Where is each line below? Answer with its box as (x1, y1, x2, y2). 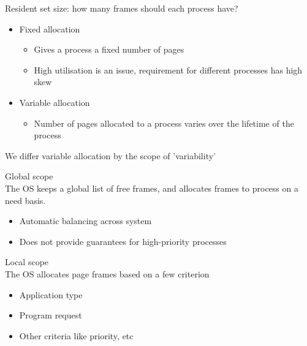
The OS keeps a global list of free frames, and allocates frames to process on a (5, 181, 298, 194)
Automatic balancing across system (19, 214, 152, 227)
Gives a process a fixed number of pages (34, 43, 184, 56)
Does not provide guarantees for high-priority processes (19, 235, 227, 247)
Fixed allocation (19, 22, 80, 35)
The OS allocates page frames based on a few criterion (5, 267, 210, 280)
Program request (19, 309, 82, 322)
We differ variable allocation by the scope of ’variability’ (5, 149, 216, 162)
